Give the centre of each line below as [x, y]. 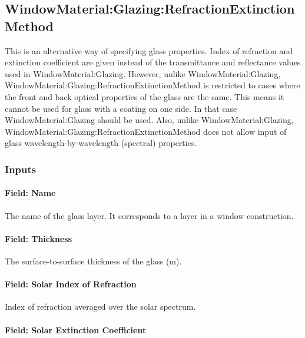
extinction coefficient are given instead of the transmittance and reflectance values [153, 62]
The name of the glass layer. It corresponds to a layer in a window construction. [149, 215]
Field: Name [30, 193]
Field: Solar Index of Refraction [71, 284]
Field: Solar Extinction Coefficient [76, 329]
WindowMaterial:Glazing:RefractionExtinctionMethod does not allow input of [146, 131]
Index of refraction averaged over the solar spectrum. [100, 306]
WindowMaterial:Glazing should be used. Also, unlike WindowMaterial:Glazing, [149, 120]
